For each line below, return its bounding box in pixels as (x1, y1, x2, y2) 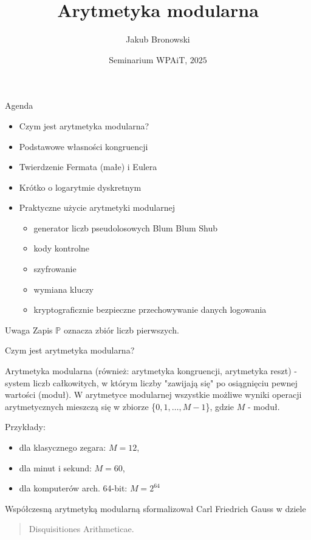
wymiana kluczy (33, 282, 94, 295)
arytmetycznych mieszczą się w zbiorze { (5, 400, 156, 412)
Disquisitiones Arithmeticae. (29, 522, 134, 535)
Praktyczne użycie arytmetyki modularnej (19, 201, 176, 214)
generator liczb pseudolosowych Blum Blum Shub (33, 221, 217, 234)
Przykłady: (5, 420, 46, 433)
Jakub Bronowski (126, 33, 190, 46)
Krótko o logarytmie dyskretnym (19, 180, 142, 193)
